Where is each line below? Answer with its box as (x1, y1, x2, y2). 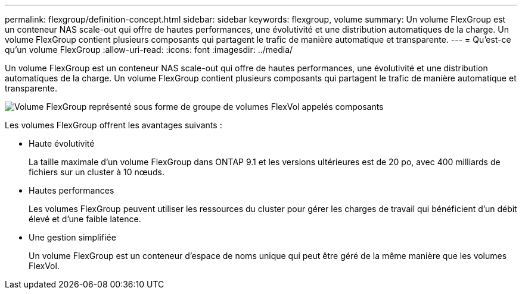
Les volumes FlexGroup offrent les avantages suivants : (5, 120, 222, 130)
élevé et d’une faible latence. (29, 214, 141, 224)
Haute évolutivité (29, 138, 95, 148)
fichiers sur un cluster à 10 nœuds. (29, 167, 165, 177)
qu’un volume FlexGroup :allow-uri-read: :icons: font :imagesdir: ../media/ (5, 45, 293, 55)
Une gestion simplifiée (29, 232, 116, 242)
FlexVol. (29, 261, 60, 271)
